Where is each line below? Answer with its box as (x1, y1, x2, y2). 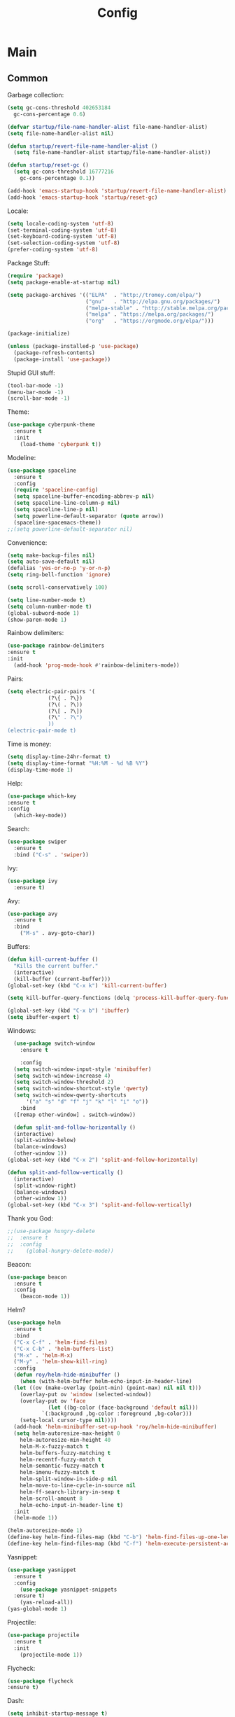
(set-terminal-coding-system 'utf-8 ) (7, 226, 117, 234)
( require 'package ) (7, 272, 64, 279)
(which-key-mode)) (13, 812, 68, 819)
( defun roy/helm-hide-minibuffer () (13, 1371, 120, 1379)
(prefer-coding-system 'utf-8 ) (7, 246, 99, 253)
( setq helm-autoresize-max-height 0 (13, 1430, 120, 1437)
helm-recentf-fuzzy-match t (20, 1456, 101, 1463)
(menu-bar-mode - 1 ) (7, 389, 64, 396)
